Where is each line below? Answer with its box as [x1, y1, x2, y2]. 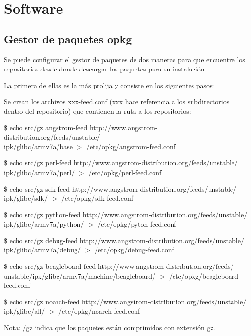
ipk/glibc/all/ [4, 306, 45, 316]
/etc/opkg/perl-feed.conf [88, 167, 162, 177]
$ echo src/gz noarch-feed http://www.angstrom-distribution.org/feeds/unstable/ [4, 296, 247, 306]
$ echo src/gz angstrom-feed [4, 122, 88, 132]
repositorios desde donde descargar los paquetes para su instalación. [4, 64, 207, 74]
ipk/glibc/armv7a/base [4, 141, 73, 151]
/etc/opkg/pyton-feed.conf [97, 219, 176, 229]
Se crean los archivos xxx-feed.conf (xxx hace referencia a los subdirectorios [4, 96, 230, 106]
